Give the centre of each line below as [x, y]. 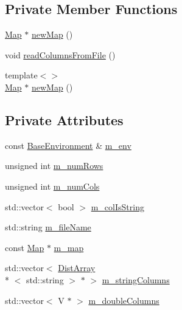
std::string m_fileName [48, 227]
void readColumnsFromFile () [60, 54]
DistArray [77, 268]
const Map [25, 247]
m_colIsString [117, 206]
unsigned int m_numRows [54, 166]
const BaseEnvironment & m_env [68, 145]
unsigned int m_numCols [52, 186]
